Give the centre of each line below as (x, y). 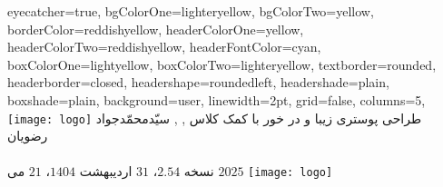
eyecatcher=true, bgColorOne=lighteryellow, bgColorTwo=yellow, (191, 11)
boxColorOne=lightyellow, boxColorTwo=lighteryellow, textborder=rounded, (222, 64)
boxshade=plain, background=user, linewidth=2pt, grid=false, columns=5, (217, 99)
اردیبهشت (106, 171)
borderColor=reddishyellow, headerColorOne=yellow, (156, 29)
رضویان (28, 136)
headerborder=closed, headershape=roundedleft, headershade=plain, (198, 82)
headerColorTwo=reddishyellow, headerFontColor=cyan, (164, 47)
